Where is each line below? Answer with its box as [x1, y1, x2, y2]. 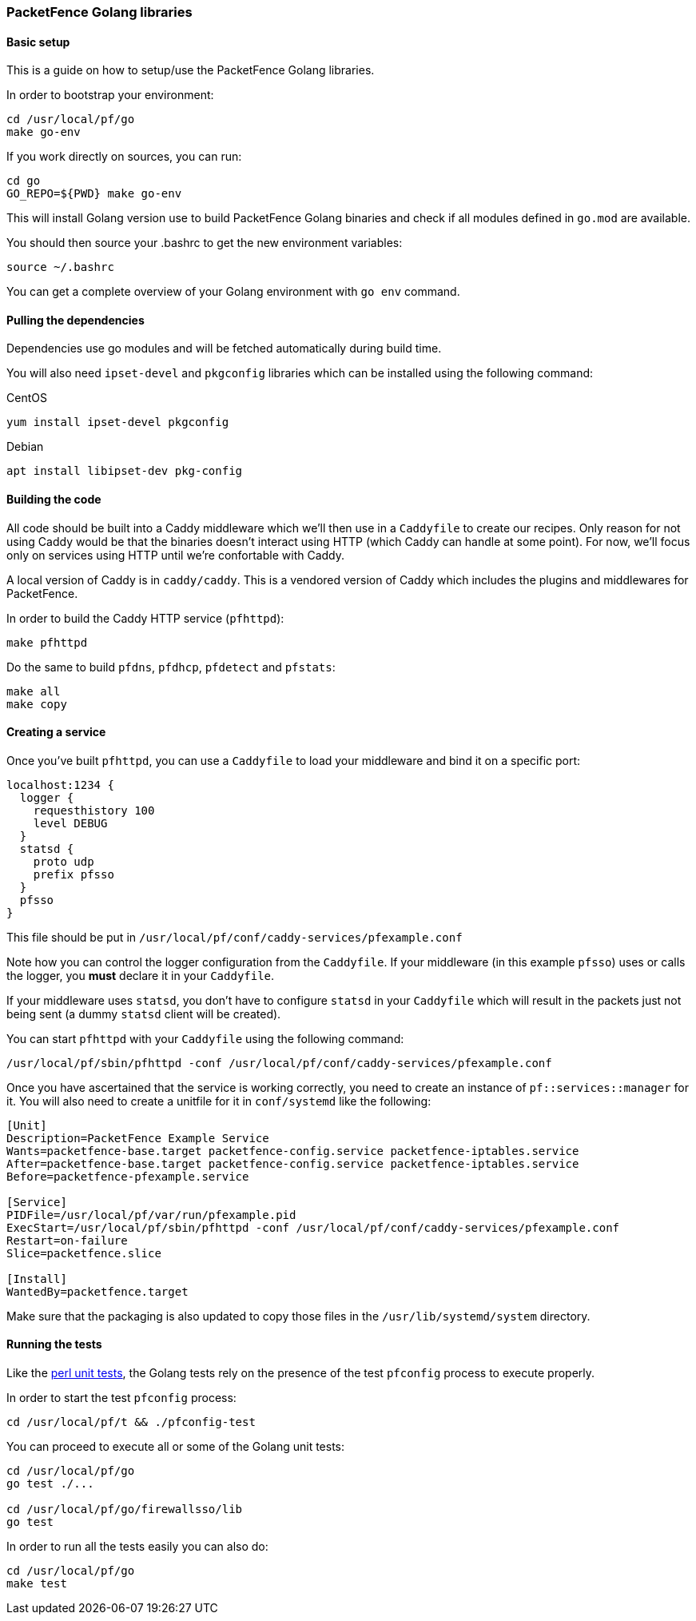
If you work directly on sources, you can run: [6, 149, 242, 164]
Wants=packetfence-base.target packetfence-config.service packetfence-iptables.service [6, 1144, 579, 1157]
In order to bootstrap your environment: [6, 88, 214, 102]
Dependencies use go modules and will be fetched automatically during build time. [6, 341, 442, 356]
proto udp [33, 854, 94, 868]
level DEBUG [33, 816, 108, 830]
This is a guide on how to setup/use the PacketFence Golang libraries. [6, 63, 375, 78]
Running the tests [6, 1337, 102, 1352]
